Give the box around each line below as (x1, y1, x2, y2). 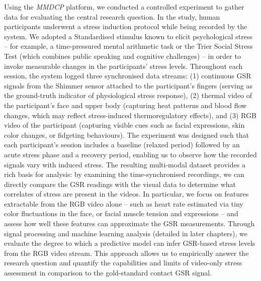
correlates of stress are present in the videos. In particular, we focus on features (4, 189, 249, 199)
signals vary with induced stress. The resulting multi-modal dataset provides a (4, 159, 245, 169)
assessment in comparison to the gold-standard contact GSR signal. (4, 267, 212, 278)
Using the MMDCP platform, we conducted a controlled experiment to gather (4, 2, 244, 12)
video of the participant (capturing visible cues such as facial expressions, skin (4, 120, 245, 130)
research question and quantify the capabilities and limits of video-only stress (4, 257, 242, 268)
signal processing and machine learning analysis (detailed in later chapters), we (4, 228, 248, 238)
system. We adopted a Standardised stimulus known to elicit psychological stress (4, 31, 252, 41)
